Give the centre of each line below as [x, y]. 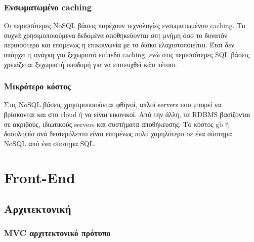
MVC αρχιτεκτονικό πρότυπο [57, 233]
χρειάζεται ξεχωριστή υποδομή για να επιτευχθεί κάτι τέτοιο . [91, 64]
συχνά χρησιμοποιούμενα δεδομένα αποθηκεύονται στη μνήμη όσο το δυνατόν [116, 35]
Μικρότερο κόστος [37, 86]
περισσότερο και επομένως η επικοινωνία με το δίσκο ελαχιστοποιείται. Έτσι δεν [119, 45]
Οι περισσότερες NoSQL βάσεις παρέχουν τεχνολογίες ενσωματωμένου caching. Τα [125, 25]
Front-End [40, 177]
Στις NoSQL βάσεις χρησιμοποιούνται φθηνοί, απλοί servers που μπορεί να [113, 104]
